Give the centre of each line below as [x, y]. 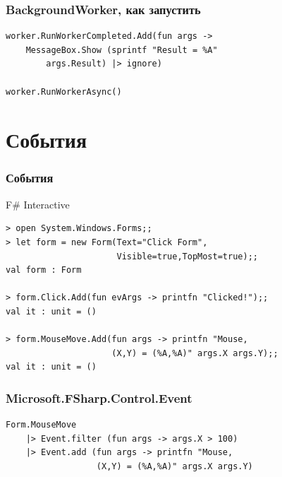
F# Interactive [38, 204]
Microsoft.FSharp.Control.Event [99, 397]
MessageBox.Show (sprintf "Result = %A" [122, 50]
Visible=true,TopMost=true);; [187, 256]
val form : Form [44, 270]
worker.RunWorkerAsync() [64, 92]
